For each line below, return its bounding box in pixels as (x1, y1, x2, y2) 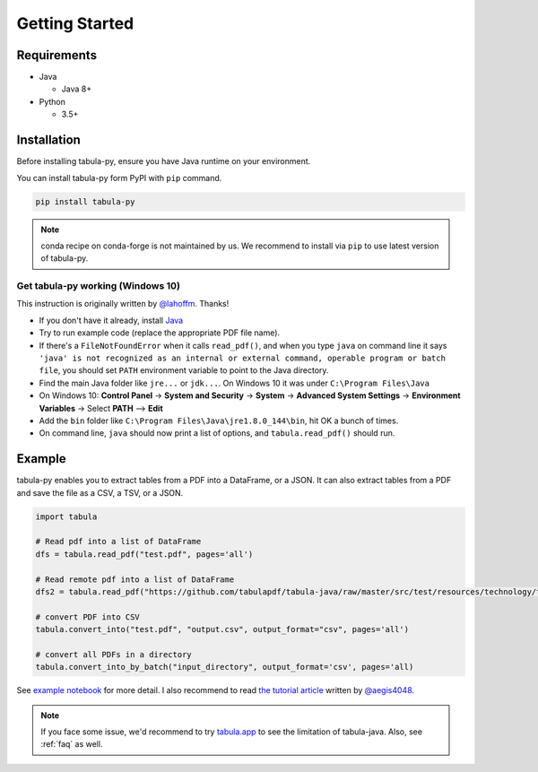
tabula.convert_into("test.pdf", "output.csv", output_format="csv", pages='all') (35, 624, 410, 635)
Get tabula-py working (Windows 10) (16, 280, 181, 292)
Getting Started (16, 13, 134, 33)
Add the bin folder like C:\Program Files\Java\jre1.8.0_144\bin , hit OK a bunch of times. (39, 415, 399, 426)
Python (39, 96, 66, 107)
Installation (16, 133, 81, 148)
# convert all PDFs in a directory (35, 649, 192, 659)
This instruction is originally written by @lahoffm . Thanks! (16, 299, 230, 309)
